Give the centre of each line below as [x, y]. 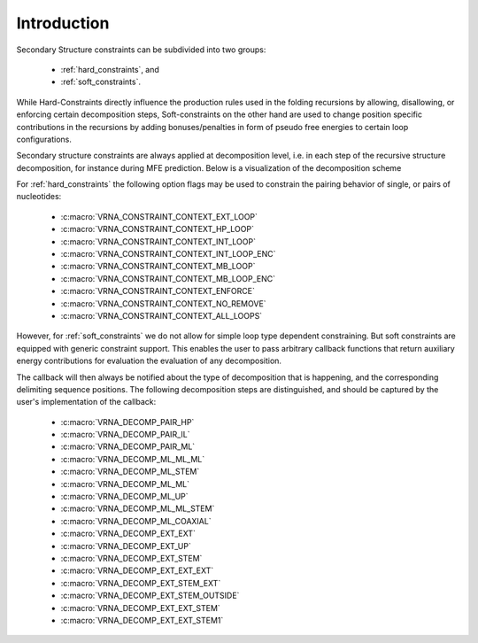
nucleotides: [39, 197]
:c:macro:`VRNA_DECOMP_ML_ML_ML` [133, 459]
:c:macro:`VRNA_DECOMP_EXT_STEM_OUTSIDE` [150, 596]
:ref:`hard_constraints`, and [110, 69]
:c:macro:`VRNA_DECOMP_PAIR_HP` [127, 422]
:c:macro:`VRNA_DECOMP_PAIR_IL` [125, 435]
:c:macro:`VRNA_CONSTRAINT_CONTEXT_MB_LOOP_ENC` [168, 278]
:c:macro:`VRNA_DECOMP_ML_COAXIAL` [136, 521]
